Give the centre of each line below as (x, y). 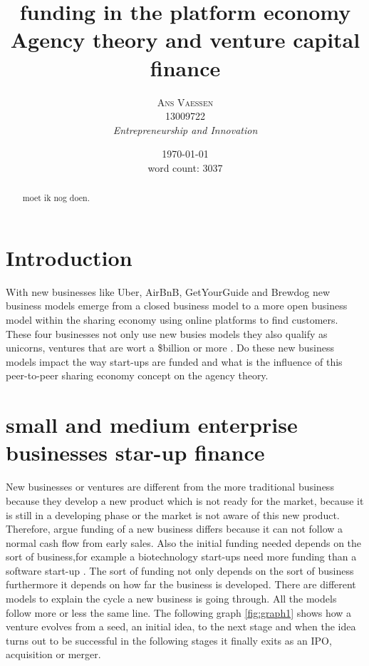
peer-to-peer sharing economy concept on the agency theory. (137, 375)
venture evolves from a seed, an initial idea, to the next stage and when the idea (181, 626)
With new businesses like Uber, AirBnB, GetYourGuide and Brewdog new (168, 291)
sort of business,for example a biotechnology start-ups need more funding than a (181, 557)
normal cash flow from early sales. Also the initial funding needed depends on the (184, 542)
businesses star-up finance (135, 452)
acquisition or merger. (53, 654)
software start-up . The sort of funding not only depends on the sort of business (180, 570)
